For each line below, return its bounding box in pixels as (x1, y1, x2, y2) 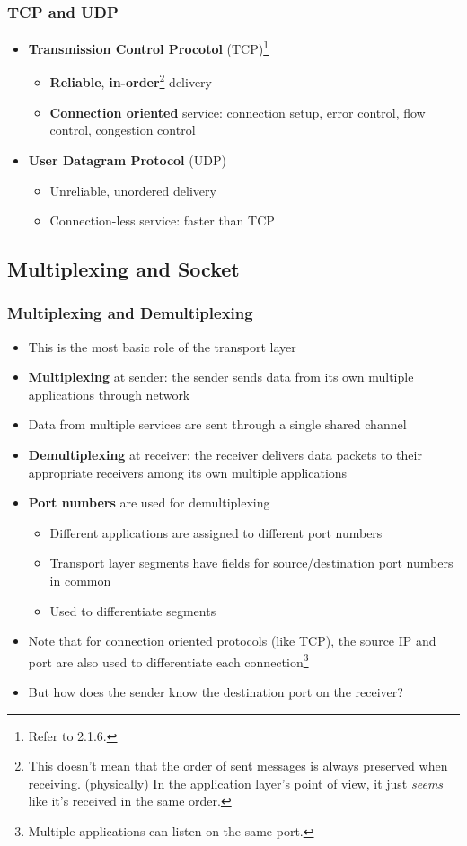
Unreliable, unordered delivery (49, 181, 216, 199)
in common (49, 571, 111, 590)
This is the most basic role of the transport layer (28, 337, 296, 356)
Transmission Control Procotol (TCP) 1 (28, 37, 269, 57)
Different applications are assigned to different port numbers (49, 523, 383, 542)
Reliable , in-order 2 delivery (49, 70, 212, 92)
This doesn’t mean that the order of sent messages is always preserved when (28, 756, 448, 775)
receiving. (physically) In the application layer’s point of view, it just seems (28, 773, 444, 792)
